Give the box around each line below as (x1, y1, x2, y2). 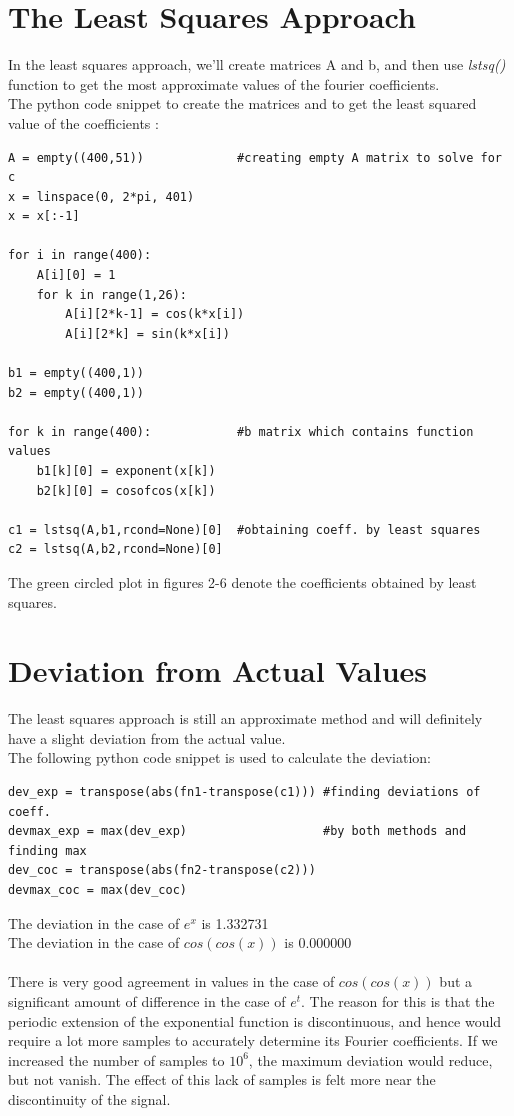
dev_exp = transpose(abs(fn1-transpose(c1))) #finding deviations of (8, 785, 481, 800)
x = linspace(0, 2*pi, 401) (8, 189, 195, 204)
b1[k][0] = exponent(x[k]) (36, 464, 216, 478)
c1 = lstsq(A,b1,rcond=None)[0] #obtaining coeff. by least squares (8, 522, 481, 537)
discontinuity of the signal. (8, 1088, 171, 1109)
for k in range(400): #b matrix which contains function (8, 424, 474, 439)
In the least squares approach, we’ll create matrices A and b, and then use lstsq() (8, 54, 506, 75)
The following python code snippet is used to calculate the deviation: (8, 747, 431, 768)
